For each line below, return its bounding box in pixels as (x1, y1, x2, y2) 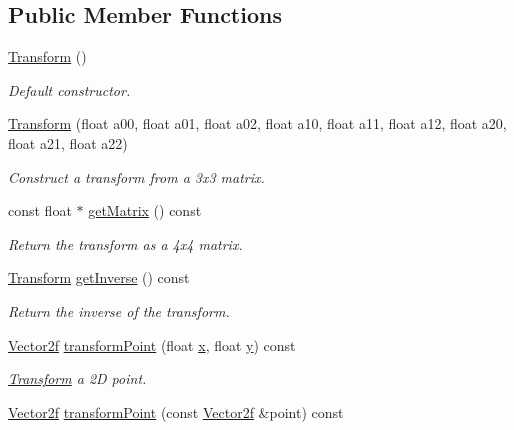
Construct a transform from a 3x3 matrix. (8, 166, 265, 187)
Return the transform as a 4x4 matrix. (8, 233, 243, 254)
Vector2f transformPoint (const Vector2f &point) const (8, 401, 344, 422)
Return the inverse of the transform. (8, 300, 230, 321)
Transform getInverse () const (8, 267, 190, 288)
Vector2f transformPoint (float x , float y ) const (8, 334, 296, 355)
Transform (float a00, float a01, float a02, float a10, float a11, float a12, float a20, (8, 113, 507, 134)
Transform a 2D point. (8, 368, 147, 389)
